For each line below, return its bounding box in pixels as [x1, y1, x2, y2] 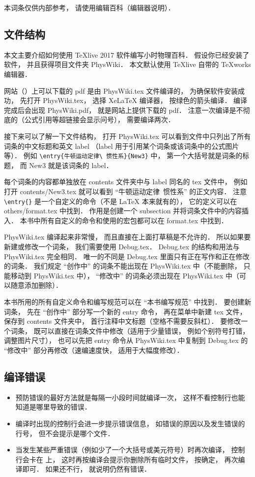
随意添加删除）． [10, 280, 62, 290]
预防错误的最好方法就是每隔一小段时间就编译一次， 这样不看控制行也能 [15, 392, 245, 402]
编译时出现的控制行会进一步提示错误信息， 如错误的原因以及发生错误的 [15, 418, 245, 428]
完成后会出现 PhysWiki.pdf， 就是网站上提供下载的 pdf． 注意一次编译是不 [4, 104, 243, 115]
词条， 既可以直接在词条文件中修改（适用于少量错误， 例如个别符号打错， [10, 325, 250, 336]
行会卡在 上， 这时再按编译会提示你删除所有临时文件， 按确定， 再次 [15, 454, 238, 464]
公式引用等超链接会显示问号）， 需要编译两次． [24, 114, 175, 125]
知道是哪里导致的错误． [15, 402, 91, 412]
